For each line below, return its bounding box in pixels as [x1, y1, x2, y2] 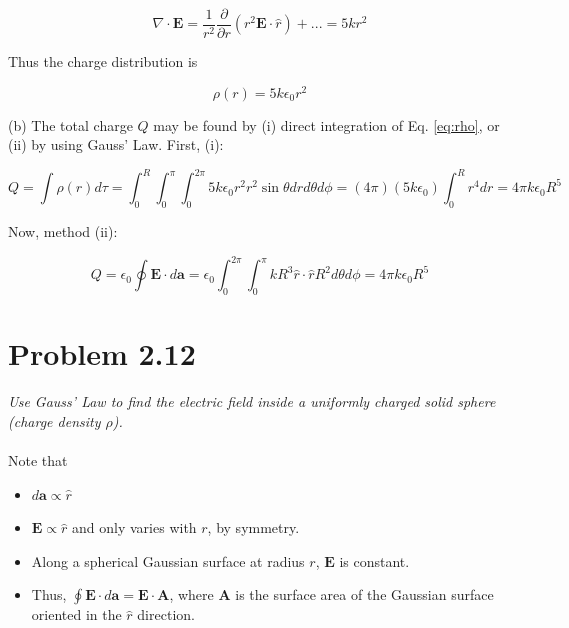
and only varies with [72, 517, 197, 538]
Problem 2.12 [8, 333, 196, 374]
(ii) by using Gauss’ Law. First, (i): [8, 134, 224, 155]
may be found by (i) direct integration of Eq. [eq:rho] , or [153, 114, 500, 135]
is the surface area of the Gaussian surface [235, 584, 494, 605]
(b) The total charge [8, 114, 133, 135]
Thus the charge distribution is [8, 51, 198, 72]
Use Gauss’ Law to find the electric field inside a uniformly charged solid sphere [8, 391, 496, 412]
